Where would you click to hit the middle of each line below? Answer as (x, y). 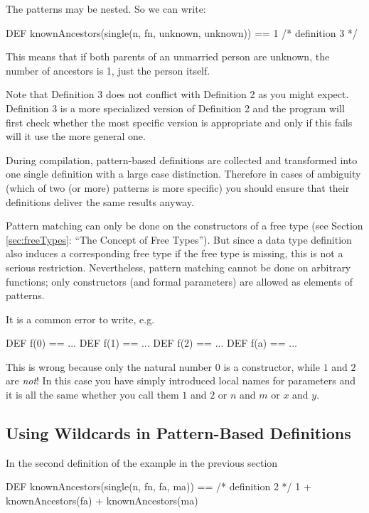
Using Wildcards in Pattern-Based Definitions (178, 433)
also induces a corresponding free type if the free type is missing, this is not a (175, 253)
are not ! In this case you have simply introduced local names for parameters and (181, 380)
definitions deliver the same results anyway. (100, 201)
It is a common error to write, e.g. (80, 319)
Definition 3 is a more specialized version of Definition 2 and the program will (175, 108)
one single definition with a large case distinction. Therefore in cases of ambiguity (183, 174)
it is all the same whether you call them (92, 395)
